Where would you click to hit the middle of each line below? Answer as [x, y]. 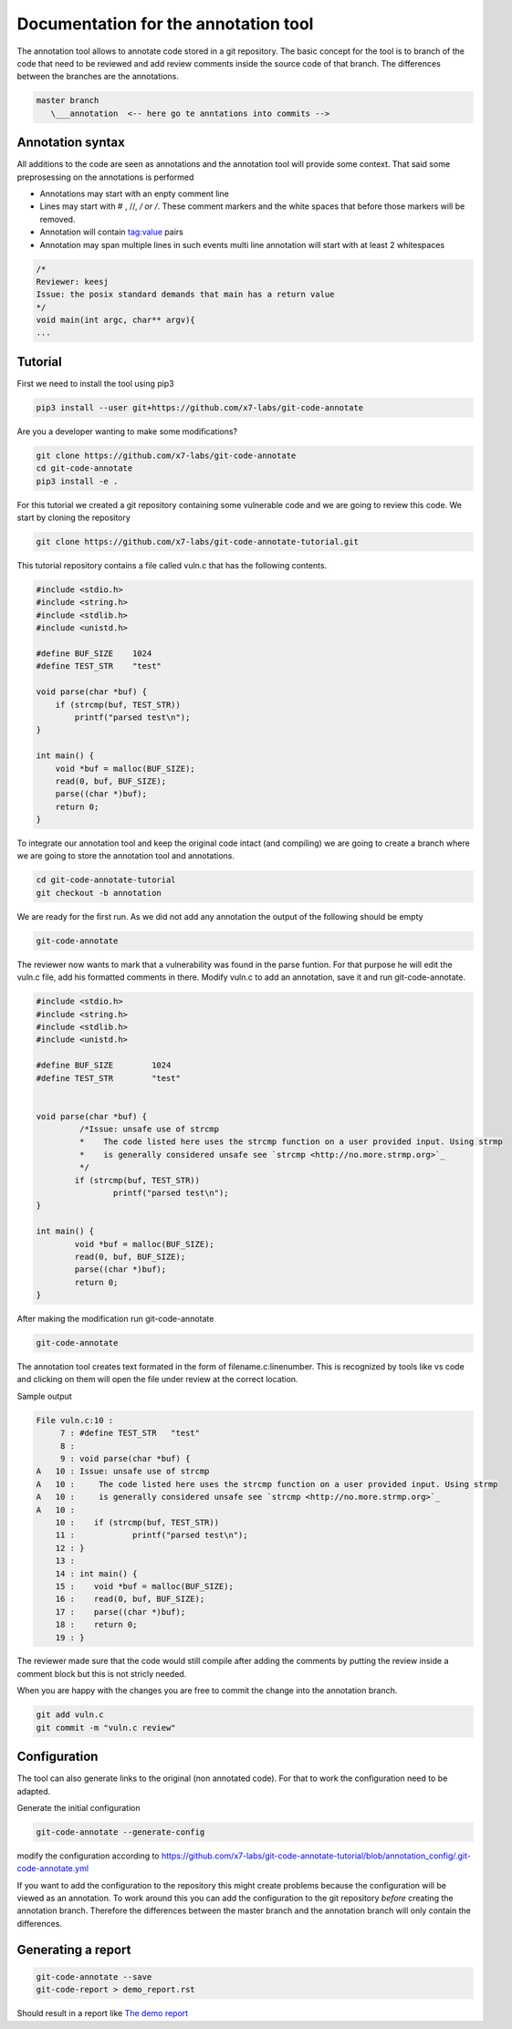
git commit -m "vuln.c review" [106, 1727]
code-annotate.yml [53, 1868]
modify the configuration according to [88, 1856]
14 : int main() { [96, 1573]
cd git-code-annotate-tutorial [106, 880]
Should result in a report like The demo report [103, 2013]
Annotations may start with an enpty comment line [135, 193]
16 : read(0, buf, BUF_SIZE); [130, 1599]
